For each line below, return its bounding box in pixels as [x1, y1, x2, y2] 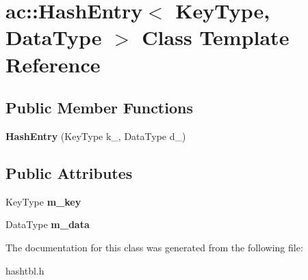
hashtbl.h [5, 263, 44, 277]
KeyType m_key [5, 194, 81, 208]
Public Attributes [5, 162, 133, 183]
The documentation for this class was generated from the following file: [5, 240, 303, 254]
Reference [5, 50, 101, 78]
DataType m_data [5, 217, 90, 232]
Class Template [142, 23, 290, 51]
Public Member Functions [5, 97, 193, 118]
